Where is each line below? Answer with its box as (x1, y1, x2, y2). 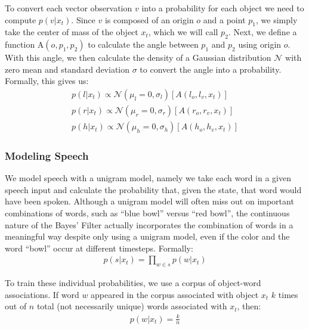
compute (5, 13, 36, 26)
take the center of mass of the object (5, 26, 138, 38)
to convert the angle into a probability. (140, 63, 282, 75)
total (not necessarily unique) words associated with (36, 300, 227, 312)
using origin (238, 38, 282, 51)
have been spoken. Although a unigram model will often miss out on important (5, 195, 294, 207)
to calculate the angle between (88, 38, 199, 51)
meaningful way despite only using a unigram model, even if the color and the (5, 230, 290, 243)
